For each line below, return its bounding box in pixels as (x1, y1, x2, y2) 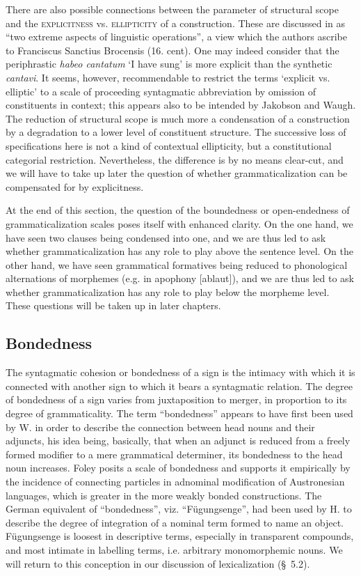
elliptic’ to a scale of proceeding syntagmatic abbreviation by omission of (6, 84, 316, 98)
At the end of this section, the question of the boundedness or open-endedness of (6, 203, 350, 217)
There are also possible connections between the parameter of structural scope (6, 2, 339, 16)
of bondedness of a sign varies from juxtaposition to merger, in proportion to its (6, 392, 347, 407)
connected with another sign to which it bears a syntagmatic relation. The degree (6, 378, 353, 393)
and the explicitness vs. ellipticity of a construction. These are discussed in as (6, 15, 346, 30)
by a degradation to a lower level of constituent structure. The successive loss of (6, 125, 346, 139)
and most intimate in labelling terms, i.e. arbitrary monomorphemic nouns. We (6, 542, 343, 556)
